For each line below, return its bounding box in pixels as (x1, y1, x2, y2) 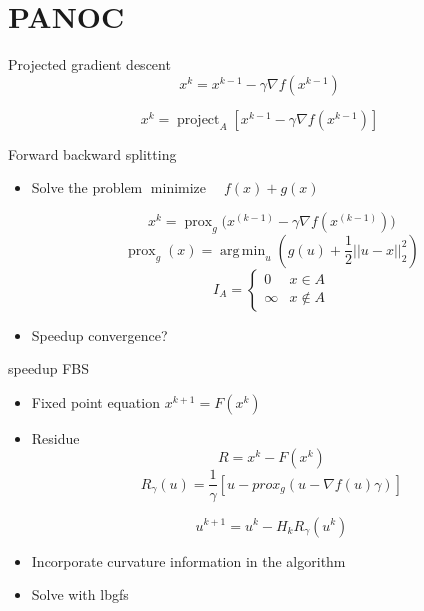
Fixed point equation (31, 391, 160, 412)
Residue (31, 427, 80, 448)
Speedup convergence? (31, 324, 168, 345)
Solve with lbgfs (31, 584, 129, 605)
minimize (150, 182, 207, 197)
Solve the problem (31, 177, 143, 198)
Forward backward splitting (8, 143, 177, 164)
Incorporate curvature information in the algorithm (31, 550, 346, 571)
